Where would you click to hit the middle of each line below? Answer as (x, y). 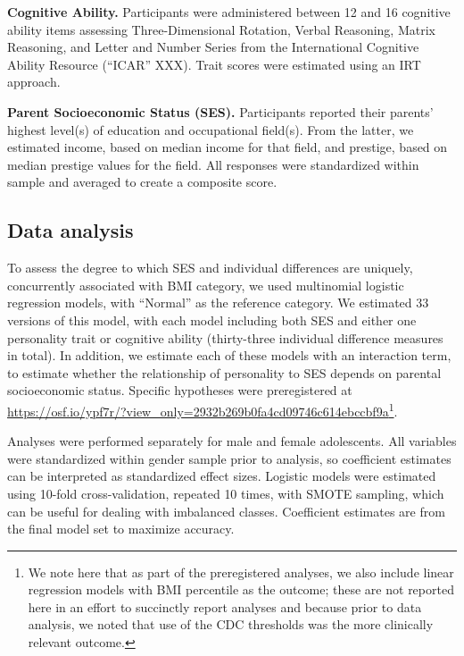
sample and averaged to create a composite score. (142, 182)
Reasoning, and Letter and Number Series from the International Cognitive (213, 47)
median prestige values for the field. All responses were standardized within (213, 164)
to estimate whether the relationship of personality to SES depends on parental (224, 372)
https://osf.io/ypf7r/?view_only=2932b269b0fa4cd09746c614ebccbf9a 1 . (203, 409)
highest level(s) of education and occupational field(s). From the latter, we (211, 129)
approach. (34, 82)
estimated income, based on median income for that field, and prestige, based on (228, 147)
